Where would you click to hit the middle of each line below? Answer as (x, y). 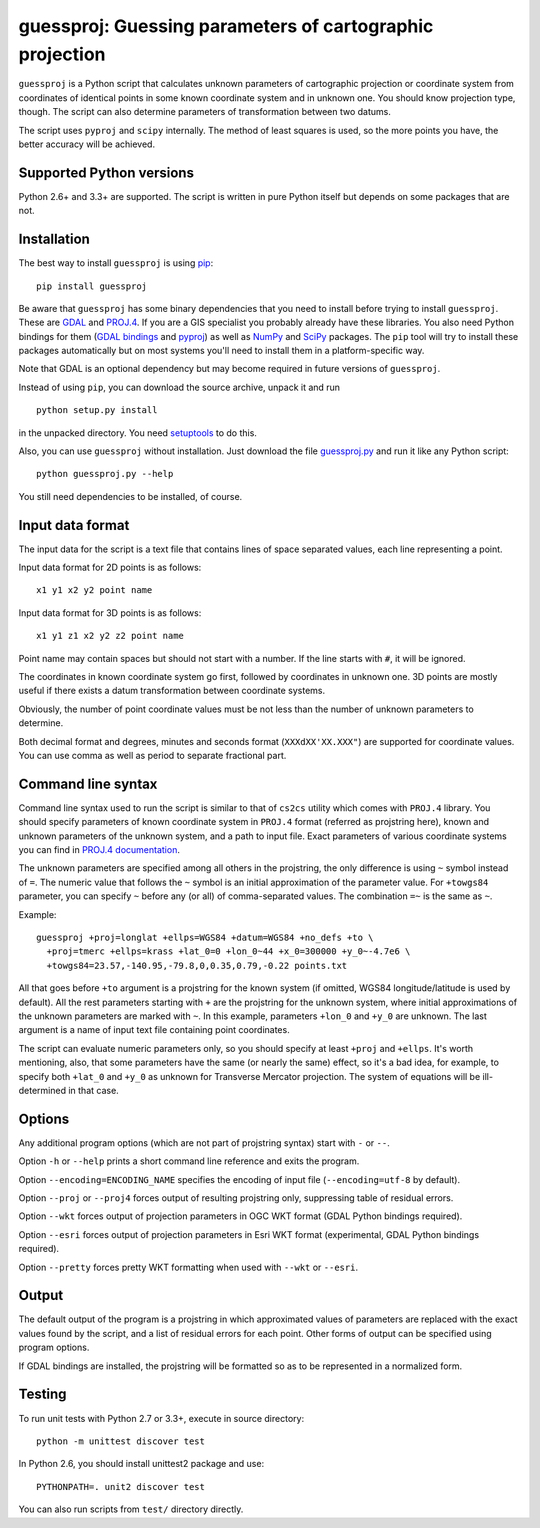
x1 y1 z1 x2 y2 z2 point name (110, 636)
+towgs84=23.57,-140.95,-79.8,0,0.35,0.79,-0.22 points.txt (197, 965)
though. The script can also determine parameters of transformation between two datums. (205, 112)
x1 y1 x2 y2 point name (94, 590)
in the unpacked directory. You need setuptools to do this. (137, 432)
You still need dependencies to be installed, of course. (130, 496)
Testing (42, 1394)
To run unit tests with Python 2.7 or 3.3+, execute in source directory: (161, 1418)
